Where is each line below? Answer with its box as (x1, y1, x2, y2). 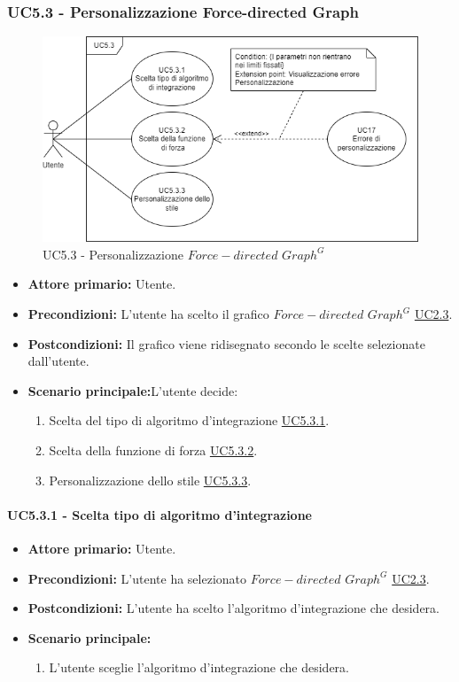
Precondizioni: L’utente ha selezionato (27, 569, 247, 587)
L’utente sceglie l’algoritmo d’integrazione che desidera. (49, 658, 349, 677)
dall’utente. (27, 352, 89, 370)
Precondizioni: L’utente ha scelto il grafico (27, 305, 269, 323)
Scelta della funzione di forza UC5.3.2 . (49, 441, 258, 460)
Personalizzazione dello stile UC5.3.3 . (49, 470, 252, 489)
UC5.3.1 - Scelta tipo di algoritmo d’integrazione (7, 505, 312, 523)
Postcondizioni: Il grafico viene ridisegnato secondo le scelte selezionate (27, 334, 425, 353)
